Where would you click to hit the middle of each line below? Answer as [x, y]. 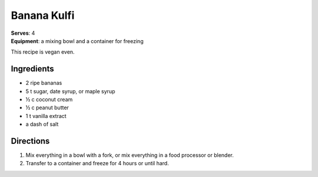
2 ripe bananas [44, 83]
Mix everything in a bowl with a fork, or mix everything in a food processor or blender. [130, 155]
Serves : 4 [23, 33]
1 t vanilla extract [46, 116]
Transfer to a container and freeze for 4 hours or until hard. [97, 163]
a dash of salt [42, 124]
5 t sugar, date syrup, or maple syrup [70, 91]
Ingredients [32, 69]
